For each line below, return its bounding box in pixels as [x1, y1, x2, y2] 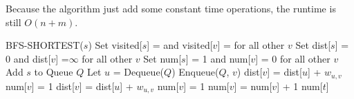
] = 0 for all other [255, 51, 330, 65]
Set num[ [143, 51, 182, 65]
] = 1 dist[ [31, 78, 75, 93]
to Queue [34, 65, 73, 79]
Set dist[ [295, 38, 331, 52]
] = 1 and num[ [185, 51, 251, 65]
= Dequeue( [113, 65, 165, 79]
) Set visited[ [88, 38, 142, 52]
